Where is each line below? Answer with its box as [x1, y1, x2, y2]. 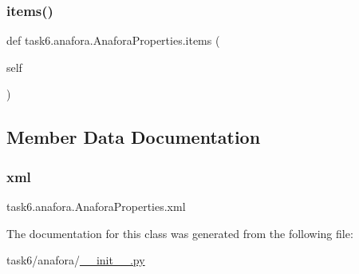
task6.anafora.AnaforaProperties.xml [6, 198, 186, 214]
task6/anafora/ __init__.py [6, 252, 145, 268]
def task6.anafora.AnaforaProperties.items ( [6, 32, 220, 49]
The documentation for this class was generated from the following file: [6, 224, 353, 241]
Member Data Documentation [6, 125, 261, 149]
